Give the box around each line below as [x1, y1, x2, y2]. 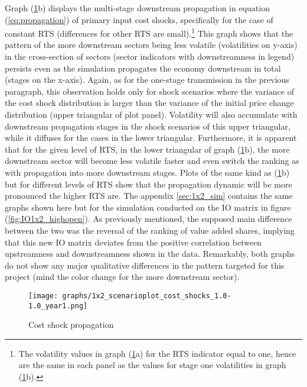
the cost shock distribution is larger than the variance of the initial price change [5, 96, 294, 109]
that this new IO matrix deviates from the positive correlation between [5, 236, 262, 248]
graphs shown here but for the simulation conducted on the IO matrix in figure [5, 201, 291, 213]
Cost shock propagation [28, 318, 114, 331]
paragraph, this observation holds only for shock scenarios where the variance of [5, 85, 294, 97]
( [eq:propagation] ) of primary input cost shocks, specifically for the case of [5, 13, 273, 25]
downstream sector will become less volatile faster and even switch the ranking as [5, 154, 299, 167]
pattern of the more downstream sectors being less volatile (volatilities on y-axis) [5, 38, 298, 51]
